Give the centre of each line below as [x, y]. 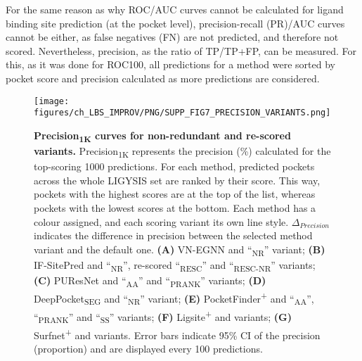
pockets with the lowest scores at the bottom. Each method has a [175, 207]
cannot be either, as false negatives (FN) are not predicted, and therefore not [172, 37]
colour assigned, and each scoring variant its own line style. [161, 221]
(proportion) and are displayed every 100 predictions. [148, 348]
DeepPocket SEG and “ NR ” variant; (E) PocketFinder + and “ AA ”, [174, 298]
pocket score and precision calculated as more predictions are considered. [163, 78]
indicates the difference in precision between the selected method [173, 235]
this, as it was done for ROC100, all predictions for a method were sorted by [170, 64]
